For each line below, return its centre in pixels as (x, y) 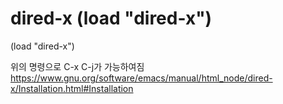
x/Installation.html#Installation (72, 88)
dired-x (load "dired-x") (111, 18)
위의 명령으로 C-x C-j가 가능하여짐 (77, 66)
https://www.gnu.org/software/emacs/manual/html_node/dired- (141, 78)
